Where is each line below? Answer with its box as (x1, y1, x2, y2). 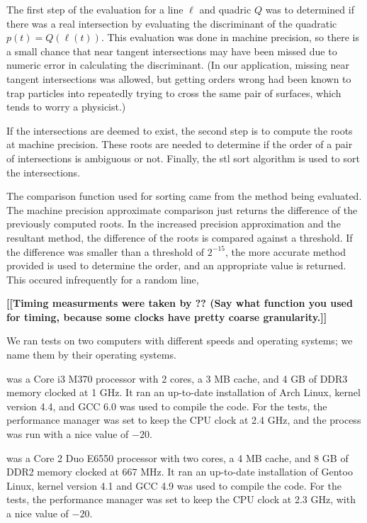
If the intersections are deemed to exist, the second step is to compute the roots (6, 123, 353, 137)
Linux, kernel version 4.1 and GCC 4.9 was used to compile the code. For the (6, 478, 341, 493)
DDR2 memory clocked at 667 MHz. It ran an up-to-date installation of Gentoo (6, 464, 353, 479)
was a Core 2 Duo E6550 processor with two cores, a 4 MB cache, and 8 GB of (6, 450, 349, 465)
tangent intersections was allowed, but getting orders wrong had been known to (6, 71, 351, 86)
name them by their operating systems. (6, 347, 176, 362)
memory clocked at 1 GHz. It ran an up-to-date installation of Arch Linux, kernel (6, 385, 361, 400)
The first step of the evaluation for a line (6, 2, 183, 16)
